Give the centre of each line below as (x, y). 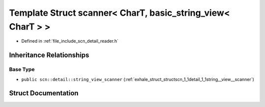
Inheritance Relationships (49, 55)
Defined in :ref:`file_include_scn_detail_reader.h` (70, 41)
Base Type (22, 70)
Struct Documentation (44, 93)
